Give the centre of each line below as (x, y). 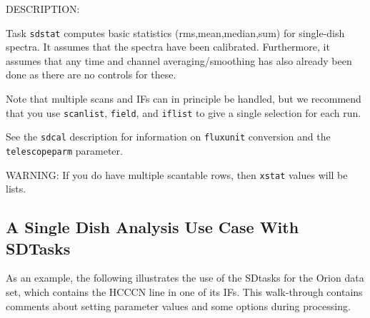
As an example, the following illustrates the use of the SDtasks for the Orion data (185, 278)
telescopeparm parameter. (64, 150)
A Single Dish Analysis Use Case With (152, 227)
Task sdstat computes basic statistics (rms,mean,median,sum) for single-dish (175, 32)
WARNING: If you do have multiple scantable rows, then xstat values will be (177, 174)
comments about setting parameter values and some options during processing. (178, 306)
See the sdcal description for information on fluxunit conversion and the (168, 137)
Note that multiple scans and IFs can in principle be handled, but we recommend (184, 99)
